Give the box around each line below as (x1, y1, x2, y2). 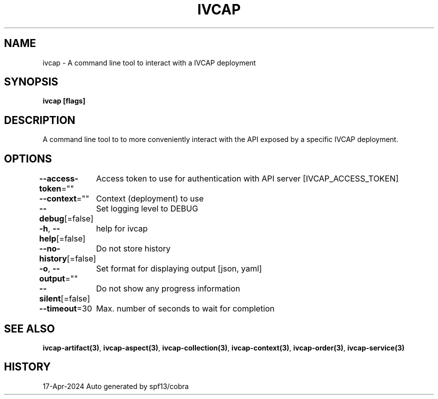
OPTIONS (4, 152, 52, 165)
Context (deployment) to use (96, 193, 204, 204)
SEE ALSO (4, 322, 55, 335)
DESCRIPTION (4, 113, 75, 126)
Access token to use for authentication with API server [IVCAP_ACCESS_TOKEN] (96, 173, 399, 184)
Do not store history (96, 243, 170, 254)
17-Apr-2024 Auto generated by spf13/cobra (42, 381, 189, 390)
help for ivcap (96, 223, 148, 234)
